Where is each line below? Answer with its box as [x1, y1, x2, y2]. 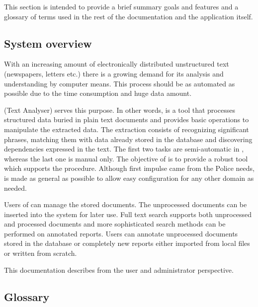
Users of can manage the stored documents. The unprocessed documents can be [4, 199, 247, 210]
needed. [4, 182, 27, 193]
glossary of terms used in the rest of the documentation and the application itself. [4, 11, 253, 21]
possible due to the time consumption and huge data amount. [4, 88, 192, 98]
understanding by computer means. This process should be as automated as [4, 78, 235, 88]
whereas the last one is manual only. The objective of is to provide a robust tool [4, 153, 248, 163]
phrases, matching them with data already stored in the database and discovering [4, 134, 253, 144]
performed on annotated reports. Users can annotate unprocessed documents [4, 228, 238, 238]
